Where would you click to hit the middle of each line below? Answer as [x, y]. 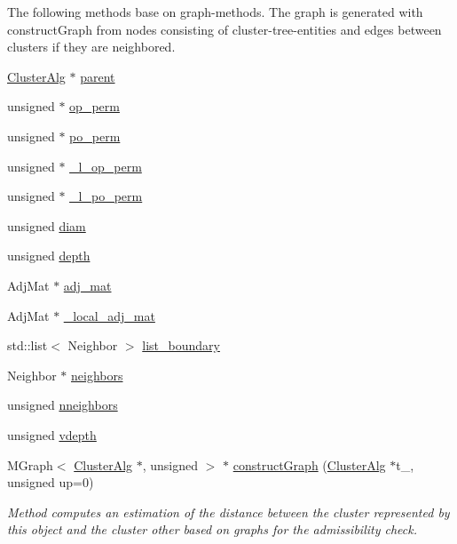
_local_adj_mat [109, 315]
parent [98, 76]
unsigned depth [49, 256]
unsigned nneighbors [63, 405]
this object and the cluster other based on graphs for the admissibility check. [212, 529]
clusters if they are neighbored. [91, 47]
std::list [28, 345]
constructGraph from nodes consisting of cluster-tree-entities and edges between [225, 29]
